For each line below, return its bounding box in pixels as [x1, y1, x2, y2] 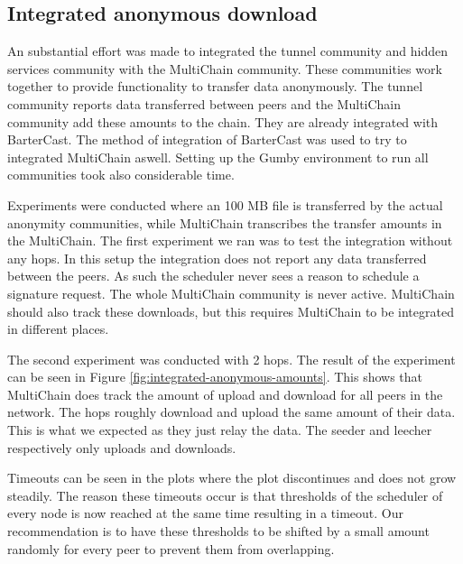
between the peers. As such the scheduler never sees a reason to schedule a [7, 266, 420, 285]
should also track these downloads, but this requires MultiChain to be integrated [7, 301, 454, 320]
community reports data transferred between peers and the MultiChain [7, 94, 402, 113]
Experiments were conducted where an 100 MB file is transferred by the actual [7, 195, 443, 214]
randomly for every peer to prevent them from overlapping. [7, 539, 335, 558]
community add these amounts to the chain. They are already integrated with [7, 112, 439, 131]
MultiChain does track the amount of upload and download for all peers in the [7, 384, 443, 403]
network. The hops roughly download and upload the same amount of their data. [7, 402, 456, 421]
